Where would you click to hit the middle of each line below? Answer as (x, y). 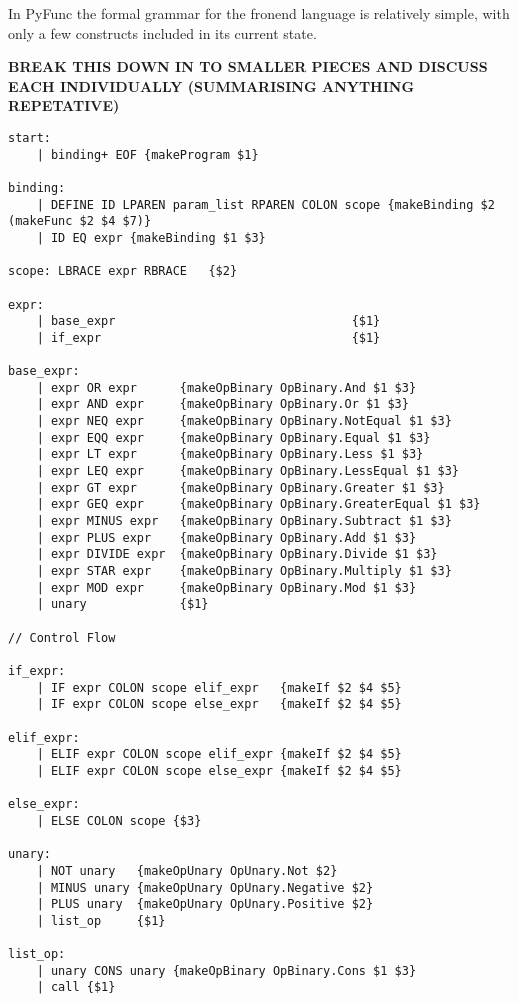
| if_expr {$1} (208, 337)
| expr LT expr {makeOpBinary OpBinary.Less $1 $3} (230, 454)
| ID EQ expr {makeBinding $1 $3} (151, 237)
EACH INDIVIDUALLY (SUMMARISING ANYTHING (211, 85)
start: (29, 137)
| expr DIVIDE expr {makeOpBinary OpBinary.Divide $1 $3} (237, 554)
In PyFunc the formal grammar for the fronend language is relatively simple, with (259, 13)
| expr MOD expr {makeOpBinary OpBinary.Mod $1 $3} (226, 587)
